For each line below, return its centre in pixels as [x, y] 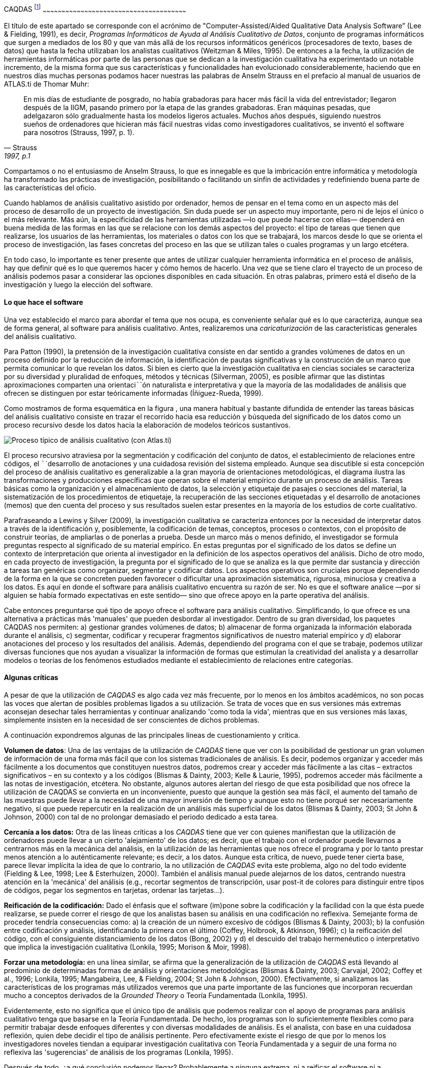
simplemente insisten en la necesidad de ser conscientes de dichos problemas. [132, 720]
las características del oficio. [50, 188]
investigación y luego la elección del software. [79, 285]
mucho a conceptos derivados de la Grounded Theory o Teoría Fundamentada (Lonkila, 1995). [156, 995]
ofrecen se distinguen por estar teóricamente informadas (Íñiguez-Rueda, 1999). [134, 393]
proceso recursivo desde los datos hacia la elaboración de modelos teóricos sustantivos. [147, 425]
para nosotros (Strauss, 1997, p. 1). [79, 133]
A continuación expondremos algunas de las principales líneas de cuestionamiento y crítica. [152, 735]
